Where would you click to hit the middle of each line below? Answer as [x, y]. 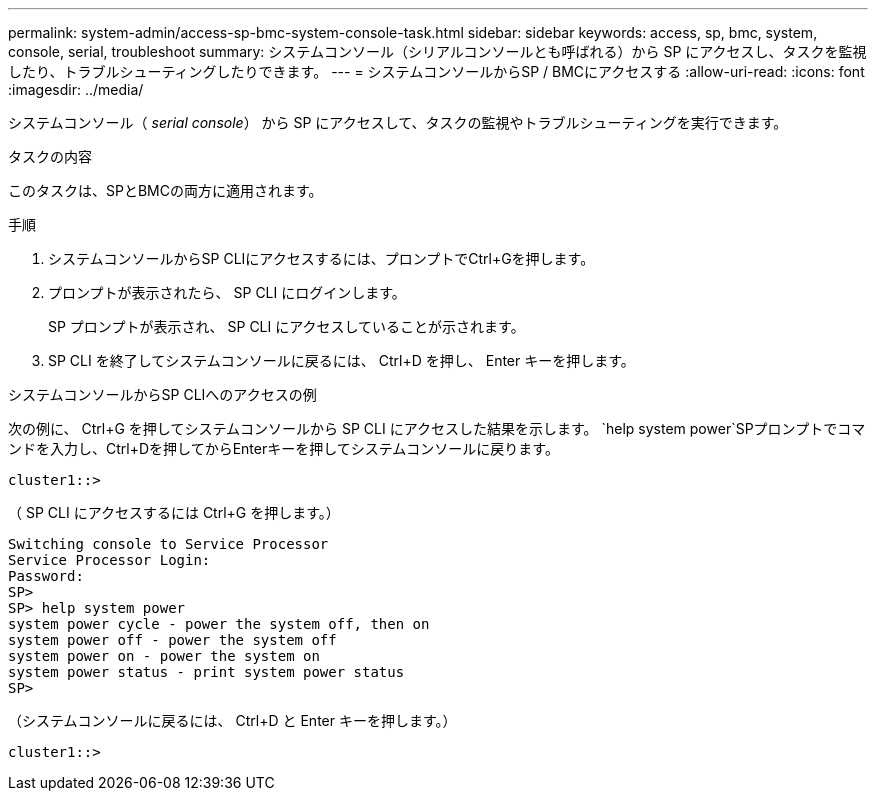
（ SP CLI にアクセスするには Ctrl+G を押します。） [174, 512]
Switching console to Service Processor [168, 544]
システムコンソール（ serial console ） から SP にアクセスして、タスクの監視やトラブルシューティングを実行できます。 [398, 122]
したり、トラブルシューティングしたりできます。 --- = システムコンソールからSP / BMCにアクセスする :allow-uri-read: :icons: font [436, 71]
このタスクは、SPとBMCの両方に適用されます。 [165, 190]
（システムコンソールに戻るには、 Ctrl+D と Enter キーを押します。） [232, 720]
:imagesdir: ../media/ [76, 89]
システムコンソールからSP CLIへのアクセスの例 [162, 394]
